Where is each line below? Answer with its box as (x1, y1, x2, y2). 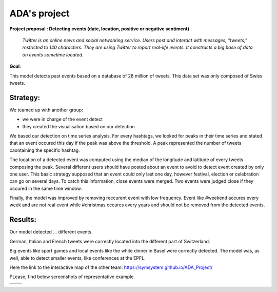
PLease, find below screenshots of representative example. (9, 274, 135, 280)
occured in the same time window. (9, 185, 82, 191)
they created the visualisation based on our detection (22, 123, 135, 129)
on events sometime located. (22, 51, 84, 57)
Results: (9, 216, 37, 224)
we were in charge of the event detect (22, 116, 103, 123)
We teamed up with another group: (9, 107, 83, 113)
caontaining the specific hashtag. (9, 147, 80, 153)
